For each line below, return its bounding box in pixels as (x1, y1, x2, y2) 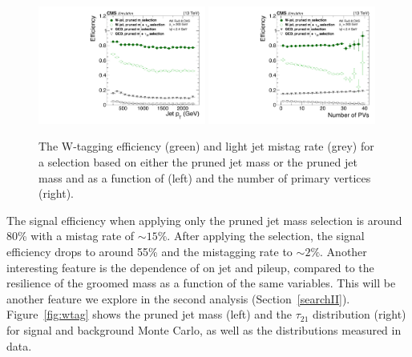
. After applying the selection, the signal (167, 227, 365, 244)
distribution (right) (313, 306, 406, 323)
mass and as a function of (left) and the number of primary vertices (38, 169, 371, 186)
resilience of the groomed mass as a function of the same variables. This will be (6, 275, 396, 291)
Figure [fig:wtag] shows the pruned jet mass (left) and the (6, 306, 293, 323)
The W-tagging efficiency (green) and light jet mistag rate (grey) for (38, 138, 374, 154)
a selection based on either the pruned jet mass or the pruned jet (38, 154, 357, 170)
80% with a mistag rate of (6, 227, 135, 244)
